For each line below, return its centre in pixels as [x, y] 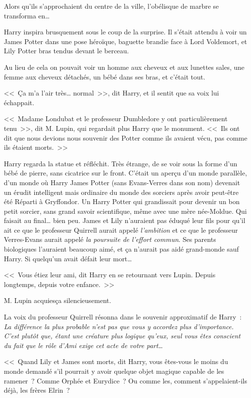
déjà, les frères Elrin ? [37, 390]
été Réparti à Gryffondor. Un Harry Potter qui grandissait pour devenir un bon [122, 201]
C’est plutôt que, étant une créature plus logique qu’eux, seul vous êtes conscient [122, 336]
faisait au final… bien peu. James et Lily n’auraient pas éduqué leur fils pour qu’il [125, 220]
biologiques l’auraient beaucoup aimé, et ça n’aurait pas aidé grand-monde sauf [121, 249]
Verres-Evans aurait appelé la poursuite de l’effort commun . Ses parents [110, 239]
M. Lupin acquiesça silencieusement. [58, 300]
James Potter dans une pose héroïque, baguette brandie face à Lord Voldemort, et [125, 41]
